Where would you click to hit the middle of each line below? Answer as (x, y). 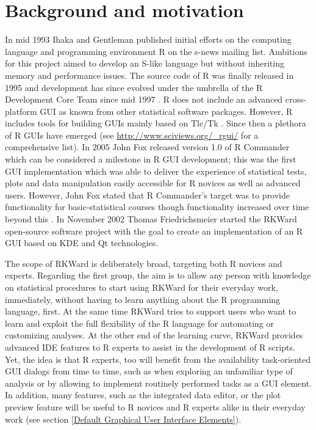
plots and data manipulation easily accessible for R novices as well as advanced (153, 183)
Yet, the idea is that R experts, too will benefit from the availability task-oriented (158, 359)
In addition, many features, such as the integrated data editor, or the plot (143, 395)
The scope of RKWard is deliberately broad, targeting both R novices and (144, 263)
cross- (296, 99)
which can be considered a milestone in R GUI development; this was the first (151, 159)
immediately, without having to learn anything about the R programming (143, 299)
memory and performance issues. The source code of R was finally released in (149, 75)
